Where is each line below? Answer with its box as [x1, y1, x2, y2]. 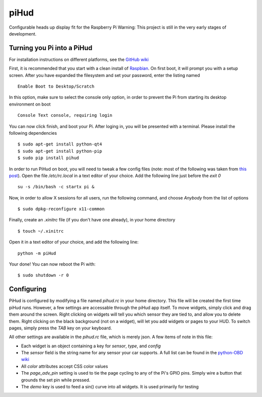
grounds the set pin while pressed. [21, 377, 91, 383]
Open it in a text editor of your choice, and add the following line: [9, 239, 139, 245]
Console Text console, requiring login [17, 112, 113, 118]
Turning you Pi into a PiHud [9, 44, 93, 52]
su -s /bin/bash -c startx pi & [17, 184, 95, 190]
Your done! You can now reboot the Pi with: [9, 261, 96, 267]
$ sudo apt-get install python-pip [17, 148, 102, 154]
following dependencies [9, 130, 57, 136]
